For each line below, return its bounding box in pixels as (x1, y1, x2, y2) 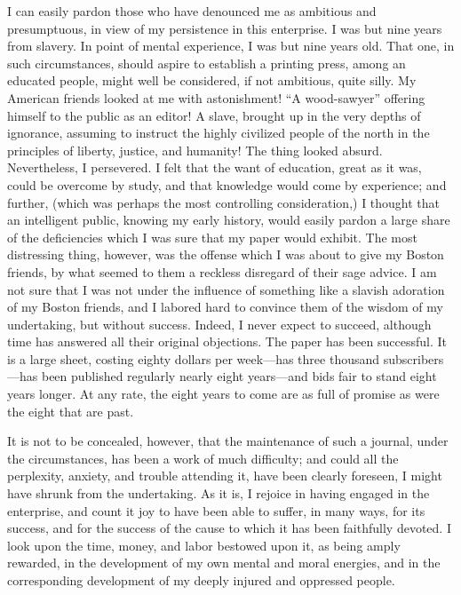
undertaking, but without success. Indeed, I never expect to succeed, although (7, 314, 432, 333)
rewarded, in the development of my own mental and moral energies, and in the (7, 553, 441, 572)
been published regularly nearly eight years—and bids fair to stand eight (41, 367, 437, 385)
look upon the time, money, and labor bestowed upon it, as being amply (7, 535, 401, 554)
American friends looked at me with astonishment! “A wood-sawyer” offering (7, 88, 425, 107)
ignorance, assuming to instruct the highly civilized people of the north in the (7, 123, 430, 142)
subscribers (383, 349, 444, 368)
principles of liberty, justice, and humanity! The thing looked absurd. (7, 140, 383, 159)
